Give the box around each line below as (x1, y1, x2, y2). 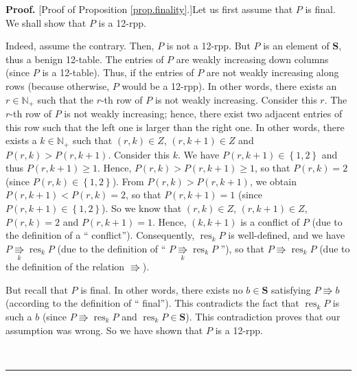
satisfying (271, 282, 311, 296)
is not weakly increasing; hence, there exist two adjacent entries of (64, 106, 343, 121)
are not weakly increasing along (206, 65, 339, 80)
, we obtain (249, 174, 297, 188)
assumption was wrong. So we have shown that (5, 322, 203, 337)
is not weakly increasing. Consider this (154, 92, 317, 106)
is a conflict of (240, 214, 300, 228)
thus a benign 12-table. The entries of (5, 51, 164, 66)
